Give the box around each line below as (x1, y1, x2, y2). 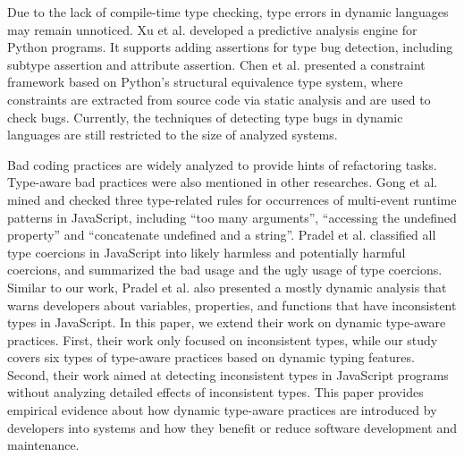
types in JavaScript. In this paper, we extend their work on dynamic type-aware (7, 313, 446, 332)
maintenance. (7, 436, 80, 454)
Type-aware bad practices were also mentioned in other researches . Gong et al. (7, 173, 438, 191)
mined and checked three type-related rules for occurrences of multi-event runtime (7, 190, 457, 208)
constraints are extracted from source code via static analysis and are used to (7, 89, 431, 108)
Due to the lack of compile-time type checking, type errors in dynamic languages (7, 3, 449, 21)
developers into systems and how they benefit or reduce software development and (7, 418, 457, 436)
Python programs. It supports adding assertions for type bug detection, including (7, 38, 453, 56)
